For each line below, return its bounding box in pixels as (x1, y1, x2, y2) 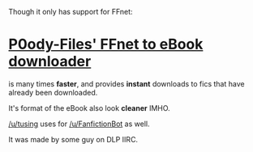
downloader (8, 53, 92, 71)
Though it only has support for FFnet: (8, 7, 133, 16)
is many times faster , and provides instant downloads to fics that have (8, 78, 245, 88)
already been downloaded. (8, 87, 98, 97)
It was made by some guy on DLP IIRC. (8, 134, 139, 144)
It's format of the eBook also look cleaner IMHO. (8, 103, 170, 112)
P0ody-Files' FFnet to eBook (8, 36, 204, 53)
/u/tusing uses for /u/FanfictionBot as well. (8, 119, 150, 129)
